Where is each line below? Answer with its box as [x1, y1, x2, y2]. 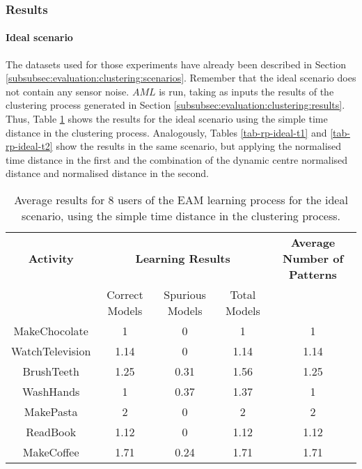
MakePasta [24, 403, 78, 420]
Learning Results [135, 249, 230, 266]
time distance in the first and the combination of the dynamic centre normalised [6, 152, 348, 167]
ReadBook [26, 423, 77, 440]
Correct [107, 286, 143, 302]
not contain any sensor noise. [6, 84, 129, 98]
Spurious [164, 286, 206, 302]
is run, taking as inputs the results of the [159, 84, 334, 98]
